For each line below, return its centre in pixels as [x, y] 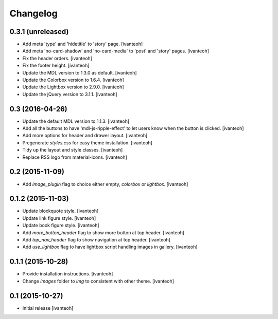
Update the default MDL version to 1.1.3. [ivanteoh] [76, 121]
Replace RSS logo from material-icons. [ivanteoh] [75, 157]
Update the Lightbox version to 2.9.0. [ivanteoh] [73, 87]
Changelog [33, 13]
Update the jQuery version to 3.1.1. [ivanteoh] [70, 94]
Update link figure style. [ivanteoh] [59, 218]
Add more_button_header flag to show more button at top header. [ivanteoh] [103, 232]
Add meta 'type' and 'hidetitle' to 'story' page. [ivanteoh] [83, 44]
